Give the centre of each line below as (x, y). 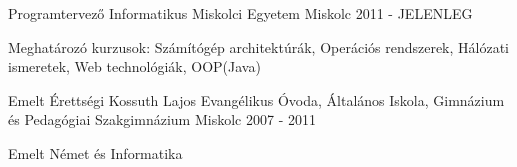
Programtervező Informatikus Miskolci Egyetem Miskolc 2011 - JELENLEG (240, 13)
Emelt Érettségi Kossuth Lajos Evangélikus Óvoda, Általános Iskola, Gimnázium (256, 99)
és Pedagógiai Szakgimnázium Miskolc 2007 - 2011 (162, 119)
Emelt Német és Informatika (95, 152)
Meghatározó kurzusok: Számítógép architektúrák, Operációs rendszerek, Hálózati (259, 46)
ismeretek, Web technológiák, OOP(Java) (134, 66)
